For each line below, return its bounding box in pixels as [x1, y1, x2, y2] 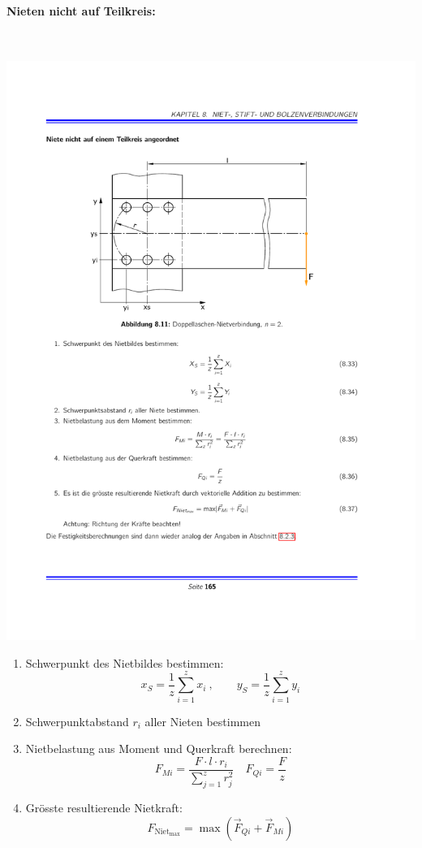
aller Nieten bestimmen [144, 712, 261, 729]
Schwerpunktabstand [25, 712, 129, 729]
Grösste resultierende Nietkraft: [25, 798, 183, 816]
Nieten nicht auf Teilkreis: [6, 2, 156, 19]
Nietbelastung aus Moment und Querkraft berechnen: [25, 740, 292, 757]
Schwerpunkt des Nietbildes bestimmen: [25, 654, 224, 671]
